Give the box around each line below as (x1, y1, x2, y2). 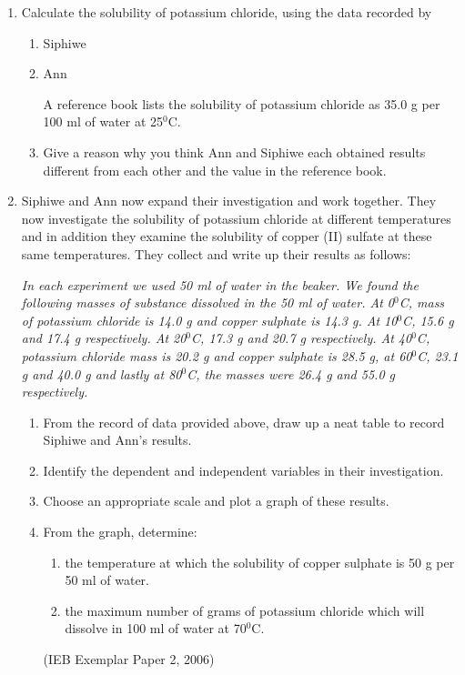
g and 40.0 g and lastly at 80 (21, 364, 182, 383)
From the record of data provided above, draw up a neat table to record (43, 412, 445, 431)
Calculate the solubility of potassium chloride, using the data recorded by (21, 3, 432, 21)
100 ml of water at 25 (43, 112, 164, 131)
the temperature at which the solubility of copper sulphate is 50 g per (65, 552, 455, 571)
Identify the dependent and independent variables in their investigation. (43, 460, 444, 479)
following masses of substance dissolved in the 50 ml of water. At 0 (21, 293, 395, 312)
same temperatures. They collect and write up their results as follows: (21, 244, 411, 263)
